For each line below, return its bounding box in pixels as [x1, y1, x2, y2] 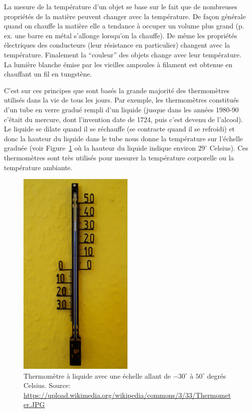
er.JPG [24, 399, 45, 410]
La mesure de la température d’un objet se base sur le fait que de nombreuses [4, 1, 238, 11]
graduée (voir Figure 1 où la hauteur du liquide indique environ [4, 143, 196, 153]
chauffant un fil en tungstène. [4, 69, 92, 79]
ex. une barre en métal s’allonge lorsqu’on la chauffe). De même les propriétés [4, 30, 237, 40]
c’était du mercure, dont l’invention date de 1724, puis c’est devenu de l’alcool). [4, 114, 243, 124]
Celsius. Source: [24, 380, 71, 390]
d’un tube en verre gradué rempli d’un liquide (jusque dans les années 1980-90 [4, 104, 239, 114]
